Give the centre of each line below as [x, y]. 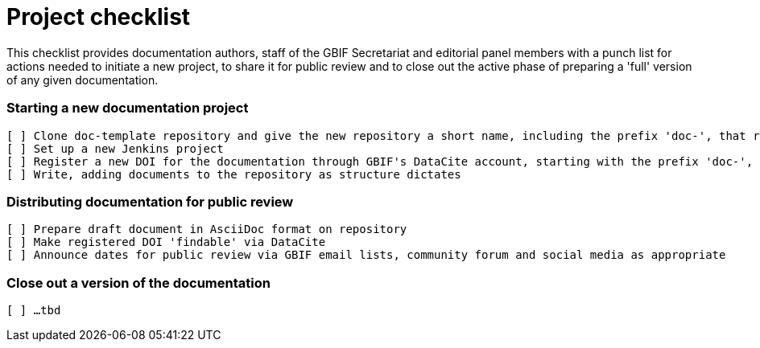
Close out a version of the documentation [138, 282]
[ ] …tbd [34, 310]
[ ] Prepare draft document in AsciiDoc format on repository [207, 229]
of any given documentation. [83, 80]
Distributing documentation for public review [150, 201]
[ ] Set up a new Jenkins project [115, 148]
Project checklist [99, 17]
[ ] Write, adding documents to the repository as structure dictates [234, 174]
